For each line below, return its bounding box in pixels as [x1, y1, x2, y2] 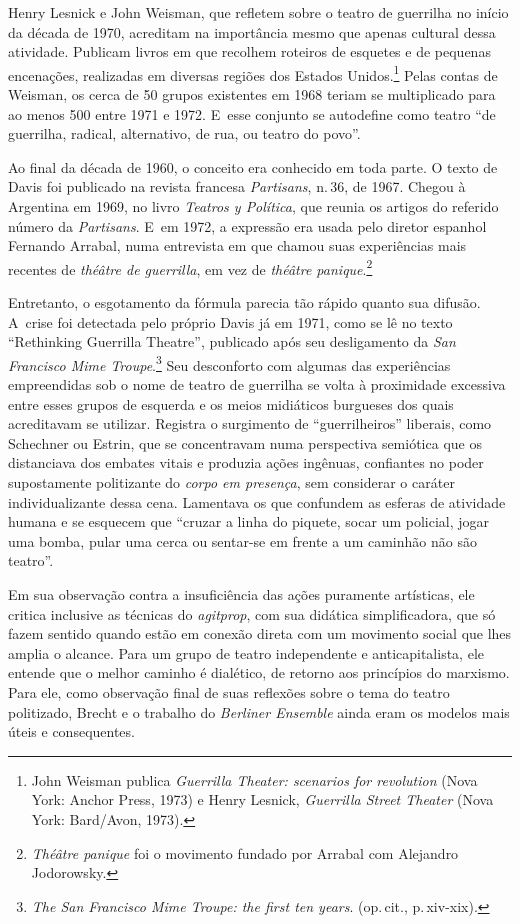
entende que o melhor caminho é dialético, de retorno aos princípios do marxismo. [8, 662, 510, 683]
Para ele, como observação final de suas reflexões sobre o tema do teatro [8, 681, 450, 702]
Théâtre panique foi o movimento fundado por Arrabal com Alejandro [31, 842, 459, 863]
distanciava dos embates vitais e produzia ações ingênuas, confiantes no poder [8, 452, 484, 473]
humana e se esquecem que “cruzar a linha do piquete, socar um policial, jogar [8, 511, 490, 532]
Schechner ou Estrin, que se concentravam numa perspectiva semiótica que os [8, 432, 482, 453]
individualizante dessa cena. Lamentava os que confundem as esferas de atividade [8, 491, 506, 512]
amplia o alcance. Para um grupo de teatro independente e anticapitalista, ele [8, 642, 484, 663]
